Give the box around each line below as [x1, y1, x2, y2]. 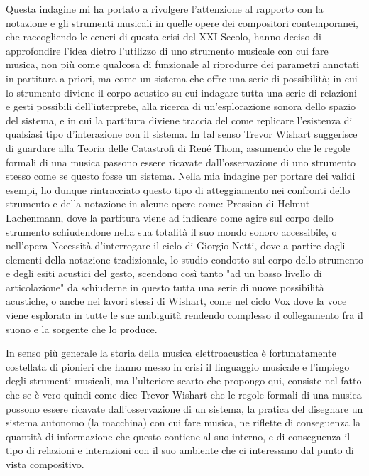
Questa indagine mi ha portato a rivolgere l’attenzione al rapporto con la [6, 1, 324, 16]
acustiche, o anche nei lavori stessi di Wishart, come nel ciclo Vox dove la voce [6, 293, 347, 308]
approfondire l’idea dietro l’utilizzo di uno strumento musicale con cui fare [6, 43, 329, 58]
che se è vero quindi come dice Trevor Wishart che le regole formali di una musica [6, 387, 362, 402]
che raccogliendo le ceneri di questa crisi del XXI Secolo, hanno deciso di [6, 29, 321, 44]
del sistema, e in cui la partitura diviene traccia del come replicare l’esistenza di [6, 112, 353, 127]
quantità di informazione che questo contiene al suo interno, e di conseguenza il [6, 428, 351, 443]
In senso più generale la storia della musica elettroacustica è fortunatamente [6, 345, 336, 360]
